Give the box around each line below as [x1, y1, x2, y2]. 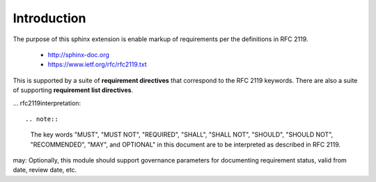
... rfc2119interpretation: [13, 98, 81, 107]
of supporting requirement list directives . [13, 86, 134, 94]
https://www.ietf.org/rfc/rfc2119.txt [47, 60, 148, 69]
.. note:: [25, 115, 58, 123]
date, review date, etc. [13, 166, 77, 174]
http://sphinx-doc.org [47, 50, 109, 59]
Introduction [13, 10, 86, 26]
